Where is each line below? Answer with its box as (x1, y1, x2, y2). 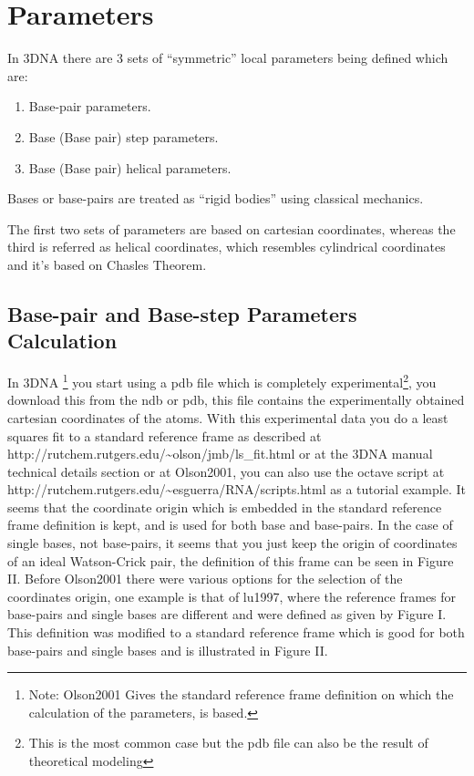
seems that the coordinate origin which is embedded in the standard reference (7, 497, 442, 516)
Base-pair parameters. (28, 97, 151, 116)
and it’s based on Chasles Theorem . (7, 254, 207, 274)
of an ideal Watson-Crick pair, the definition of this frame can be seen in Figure (7, 551, 454, 570)
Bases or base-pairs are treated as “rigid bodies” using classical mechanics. (7, 189, 424, 208)
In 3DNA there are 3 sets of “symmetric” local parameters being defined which (7, 48, 448, 67)
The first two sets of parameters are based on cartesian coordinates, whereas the (7, 219, 456, 238)
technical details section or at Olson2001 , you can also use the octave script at (7, 461, 445, 481)
